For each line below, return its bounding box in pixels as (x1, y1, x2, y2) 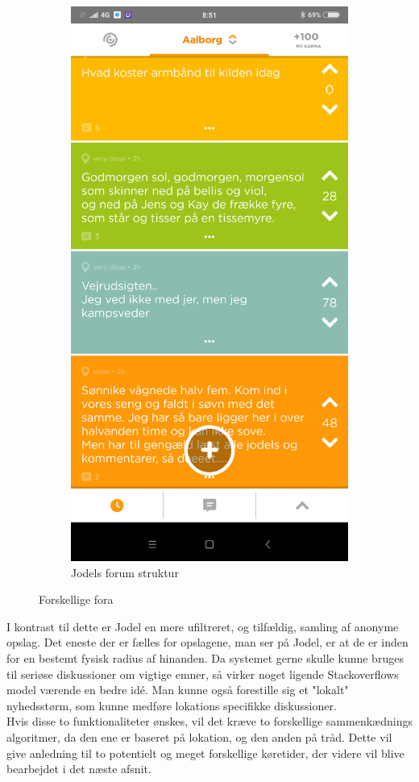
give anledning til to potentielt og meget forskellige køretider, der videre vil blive (6, 744, 404, 761)
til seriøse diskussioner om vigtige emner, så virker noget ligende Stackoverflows (6, 665, 399, 682)
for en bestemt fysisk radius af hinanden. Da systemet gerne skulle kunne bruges (6, 649, 404, 666)
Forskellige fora (39, 591, 114, 608)
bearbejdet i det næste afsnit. (6, 760, 151, 777)
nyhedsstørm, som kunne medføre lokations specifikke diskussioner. (6, 697, 337, 713)
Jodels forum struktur (71, 564, 179, 580)
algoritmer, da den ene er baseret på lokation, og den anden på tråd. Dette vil (6, 728, 392, 745)
